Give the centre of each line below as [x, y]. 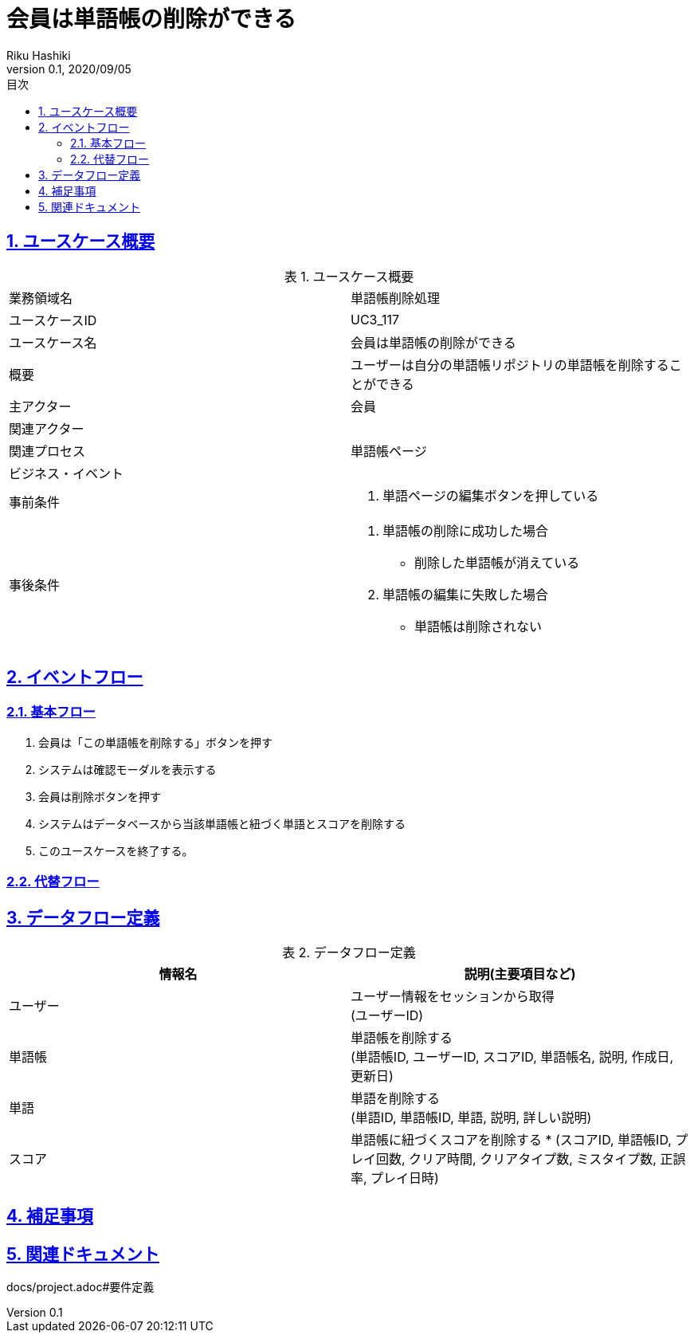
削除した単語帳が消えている [497, 562]
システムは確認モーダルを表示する [127, 769]
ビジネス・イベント [67, 473]
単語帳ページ [389, 451]
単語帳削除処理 [396, 298]
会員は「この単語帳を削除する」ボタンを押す [155, 742]
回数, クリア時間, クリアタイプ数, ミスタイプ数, [516, 1159]
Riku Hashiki [39, 55]
